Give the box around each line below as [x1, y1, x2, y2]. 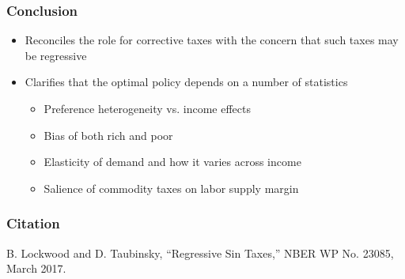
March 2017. [6, 260, 66, 277]
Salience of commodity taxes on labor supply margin [44, 179, 299, 196]
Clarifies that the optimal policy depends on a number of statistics [25, 74, 348, 90]
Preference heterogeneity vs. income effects [44, 100, 251, 116]
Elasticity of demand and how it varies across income [44, 153, 301, 170]
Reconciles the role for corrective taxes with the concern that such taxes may [25, 32, 399, 48]
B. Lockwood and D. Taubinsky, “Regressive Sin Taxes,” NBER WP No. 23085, [6, 244, 394, 261]
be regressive [25, 47, 87, 63]
